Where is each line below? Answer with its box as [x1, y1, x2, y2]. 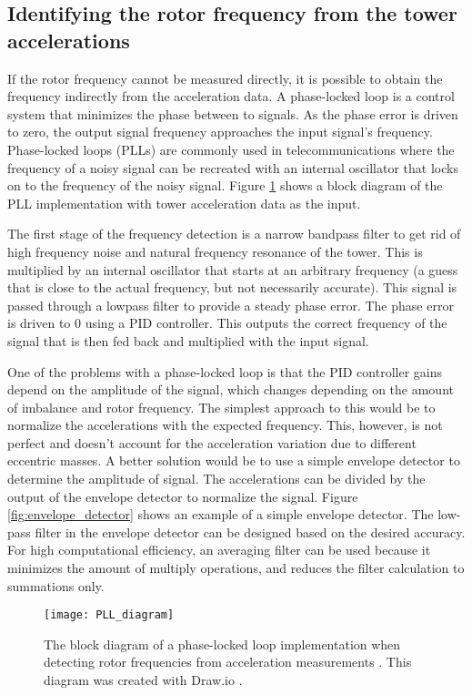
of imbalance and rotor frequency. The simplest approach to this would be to [7, 397, 436, 416]
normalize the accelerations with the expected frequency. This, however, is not [7, 415, 443, 434]
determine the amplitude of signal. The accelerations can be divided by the [7, 469, 426, 488]
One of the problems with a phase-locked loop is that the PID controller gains [7, 362, 442, 381]
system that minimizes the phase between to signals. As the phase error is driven [7, 104, 458, 123]
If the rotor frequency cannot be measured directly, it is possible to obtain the [7, 68, 443, 87]
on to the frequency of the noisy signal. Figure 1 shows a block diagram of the [7, 176, 443, 195]
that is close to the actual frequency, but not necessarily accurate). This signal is [7, 278, 457, 297]
